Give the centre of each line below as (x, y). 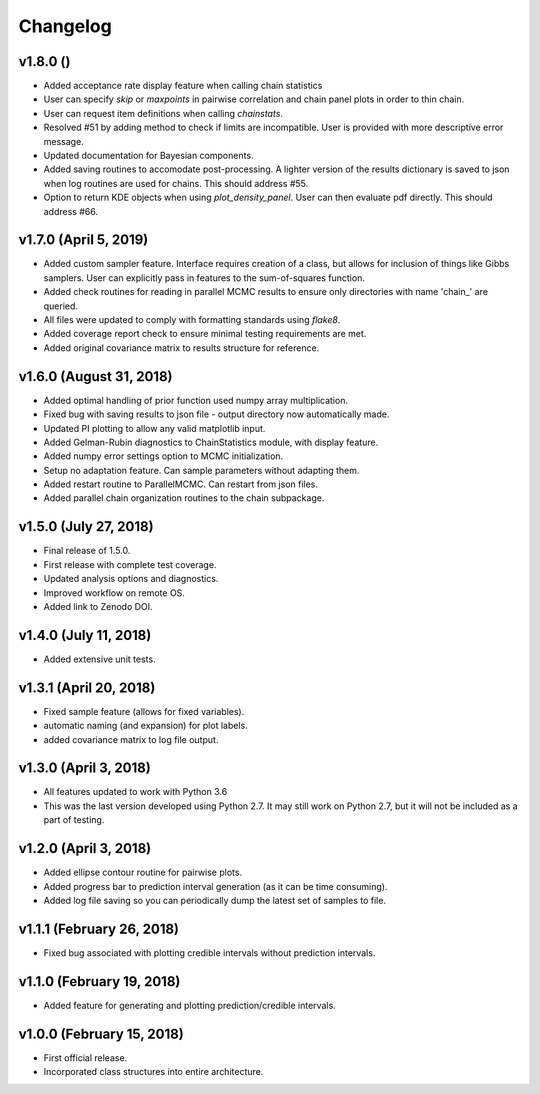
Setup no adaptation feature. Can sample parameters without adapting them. (201, 470)
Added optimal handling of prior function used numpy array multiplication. (196, 400)
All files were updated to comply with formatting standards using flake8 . (192, 320)
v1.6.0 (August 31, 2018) (96, 376)
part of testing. (74, 820)
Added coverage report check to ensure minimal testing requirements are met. (205, 334)
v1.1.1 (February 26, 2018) (99, 928)
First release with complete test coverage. (130, 564)
